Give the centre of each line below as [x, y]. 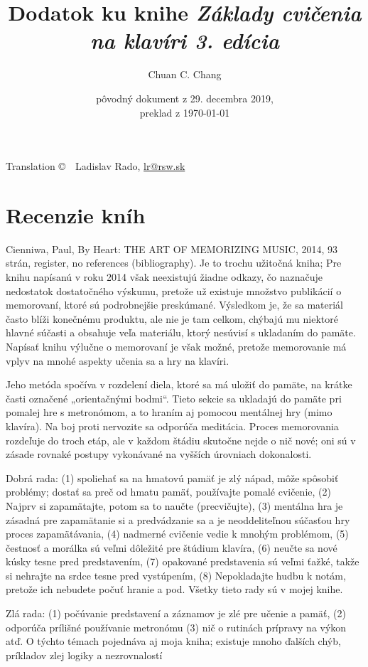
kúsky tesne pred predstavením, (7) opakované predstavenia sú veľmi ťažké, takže [183, 561]
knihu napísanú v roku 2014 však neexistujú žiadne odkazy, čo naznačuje [164, 277]
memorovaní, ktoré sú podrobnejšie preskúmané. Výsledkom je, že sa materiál [174, 305]
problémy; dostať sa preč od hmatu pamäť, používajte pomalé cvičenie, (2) [168, 492]
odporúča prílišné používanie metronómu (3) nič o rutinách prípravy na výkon [176, 627]
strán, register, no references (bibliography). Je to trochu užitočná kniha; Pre [174, 263]
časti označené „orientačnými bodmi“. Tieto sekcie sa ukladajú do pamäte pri [174, 398]
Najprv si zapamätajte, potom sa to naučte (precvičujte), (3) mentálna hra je [174, 505]
